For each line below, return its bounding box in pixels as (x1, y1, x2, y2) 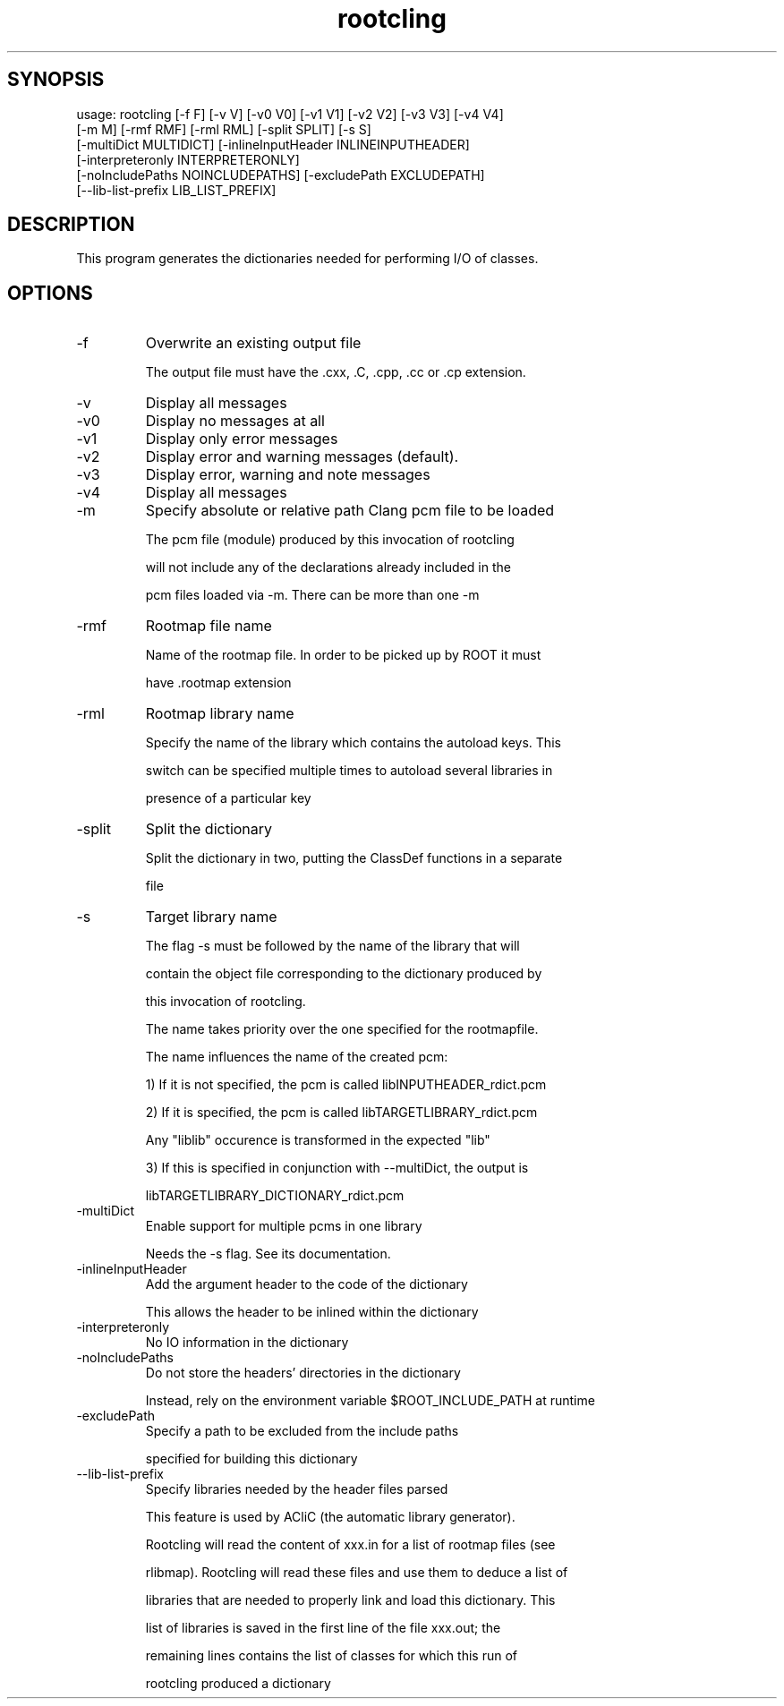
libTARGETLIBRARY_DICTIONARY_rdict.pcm (145, 1188, 405, 1204)
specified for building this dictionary (145, 1451, 358, 1467)
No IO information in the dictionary (145, 1335, 349, 1351)
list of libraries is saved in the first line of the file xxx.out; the (145, 1620, 501, 1636)
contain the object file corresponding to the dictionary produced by (145, 966, 542, 982)
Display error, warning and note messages (145, 465, 430, 484)
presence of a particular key (145, 790, 311, 806)
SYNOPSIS (7, 68, 105, 91)
